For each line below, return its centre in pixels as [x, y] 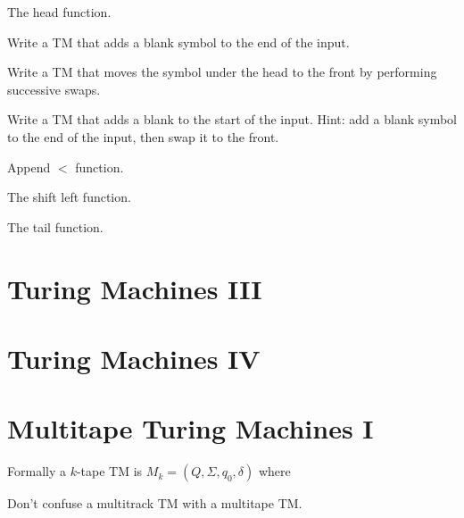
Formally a [37, 471]
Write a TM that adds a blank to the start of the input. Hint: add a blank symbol [232, 119]
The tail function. [55, 226]
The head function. [59, 12]
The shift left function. [69, 197]
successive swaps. [54, 89]
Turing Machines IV [134, 358]
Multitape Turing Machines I [191, 428]
